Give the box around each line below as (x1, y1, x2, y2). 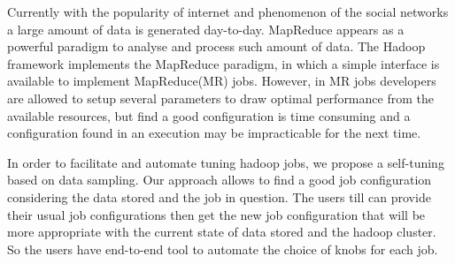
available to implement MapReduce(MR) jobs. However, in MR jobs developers (7, 72, 436, 90)
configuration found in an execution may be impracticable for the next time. (7, 124, 421, 142)
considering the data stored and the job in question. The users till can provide (7, 187, 431, 206)
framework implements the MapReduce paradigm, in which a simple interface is (7, 54, 440, 72)
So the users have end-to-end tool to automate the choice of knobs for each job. (7, 239, 438, 258)
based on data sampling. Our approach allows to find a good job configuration (7, 170, 432, 189)
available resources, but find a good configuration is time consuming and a (7, 106, 411, 124)
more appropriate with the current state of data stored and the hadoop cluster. (7, 223, 436, 241)
